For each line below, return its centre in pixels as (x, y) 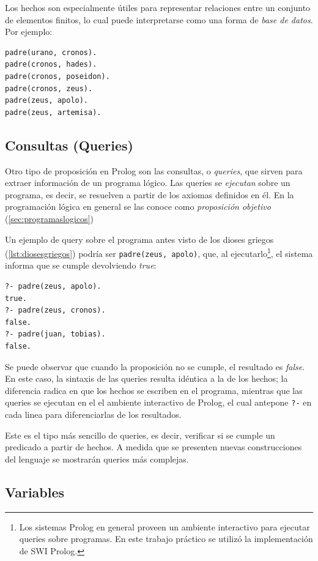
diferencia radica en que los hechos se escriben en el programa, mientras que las (154, 390)
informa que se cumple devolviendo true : (81, 265)
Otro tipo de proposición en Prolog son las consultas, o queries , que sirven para (154, 170)
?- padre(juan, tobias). (55, 334)
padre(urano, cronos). (51, 52)
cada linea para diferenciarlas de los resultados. (93, 414)
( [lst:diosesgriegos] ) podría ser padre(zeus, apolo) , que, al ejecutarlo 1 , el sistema (159, 252)
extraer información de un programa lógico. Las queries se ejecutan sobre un (148, 183)
